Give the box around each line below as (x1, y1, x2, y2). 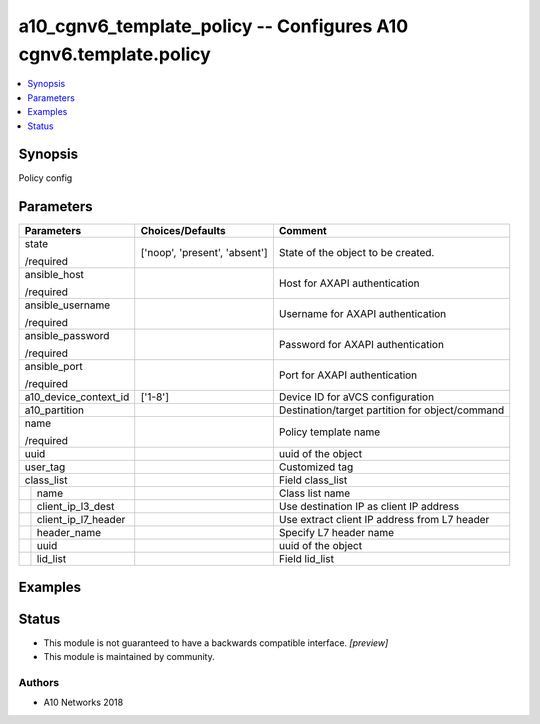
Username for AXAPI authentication (278, 307, 447, 321)
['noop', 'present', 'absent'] (140, 246, 269, 260)
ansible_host (24, 268, 85, 282)
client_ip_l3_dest (36, 500, 115, 514)
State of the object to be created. (278, 246, 435, 260)
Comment (278, 224, 327, 238)
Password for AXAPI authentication (278, 338, 445, 352)
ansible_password (24, 329, 110, 343)
